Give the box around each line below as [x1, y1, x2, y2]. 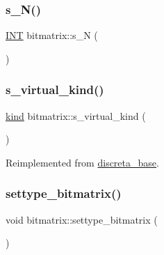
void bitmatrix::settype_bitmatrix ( [6, 212, 158, 226]
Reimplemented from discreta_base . [6, 155, 159, 169]
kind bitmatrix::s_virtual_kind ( [6, 108, 146, 123]
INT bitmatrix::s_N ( [6, 28, 98, 42]
